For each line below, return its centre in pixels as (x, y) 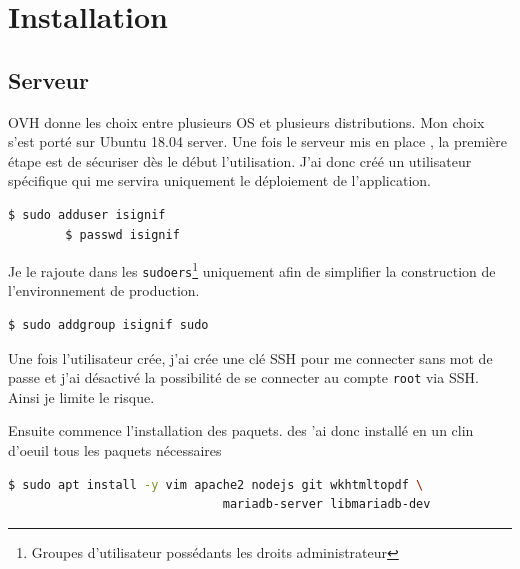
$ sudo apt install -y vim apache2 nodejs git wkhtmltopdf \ (216, 484)
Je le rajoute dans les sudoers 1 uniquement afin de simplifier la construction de (252, 269)
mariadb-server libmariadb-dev (326, 504)
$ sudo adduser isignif (87, 214)
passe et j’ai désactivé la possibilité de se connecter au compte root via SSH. (243, 377)
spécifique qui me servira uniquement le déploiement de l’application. (219, 180)
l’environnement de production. (104, 290)
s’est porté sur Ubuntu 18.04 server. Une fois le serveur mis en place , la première (257, 141)
